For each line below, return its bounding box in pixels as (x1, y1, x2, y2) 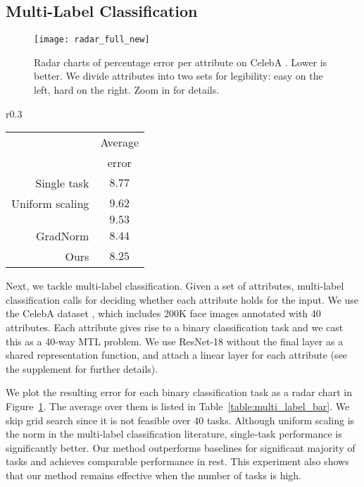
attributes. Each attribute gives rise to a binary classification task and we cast (6, 320, 344, 335)
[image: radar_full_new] (34, 35, 150, 45)
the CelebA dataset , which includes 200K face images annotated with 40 (6, 306, 321, 321)
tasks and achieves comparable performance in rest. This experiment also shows (6, 454, 349, 469)
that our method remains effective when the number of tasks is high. (6, 467, 302, 482)
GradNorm (36, 228, 89, 245)
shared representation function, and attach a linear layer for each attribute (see (6, 347, 348, 362)
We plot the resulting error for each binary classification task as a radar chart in (6, 385, 352, 400)
